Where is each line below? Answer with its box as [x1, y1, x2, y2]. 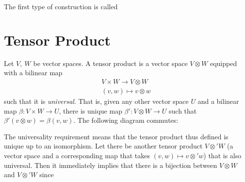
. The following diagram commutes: [73, 115, 179, 125]
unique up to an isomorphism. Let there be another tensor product [4, 141, 203, 151]
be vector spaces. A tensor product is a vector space [33, 58, 188, 68]
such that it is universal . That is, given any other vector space [4, 96, 189, 106]
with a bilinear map [4, 67, 63, 78]
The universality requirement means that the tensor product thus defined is [4, 131, 229, 141]
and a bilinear [197, 96, 239, 106]
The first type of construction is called [4, 1, 118, 11]
